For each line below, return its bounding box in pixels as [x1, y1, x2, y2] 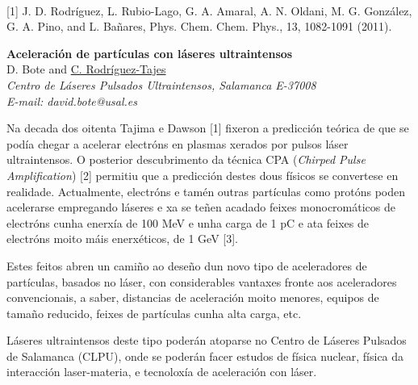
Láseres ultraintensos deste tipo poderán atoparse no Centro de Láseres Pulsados [6, 332, 407, 349]
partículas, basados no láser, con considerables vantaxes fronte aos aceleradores [6, 273, 397, 290]
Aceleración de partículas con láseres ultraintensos [6, 44, 293, 61]
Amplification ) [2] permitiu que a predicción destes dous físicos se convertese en [6, 166, 399, 183]
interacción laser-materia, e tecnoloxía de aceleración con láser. [6, 363, 317, 380]
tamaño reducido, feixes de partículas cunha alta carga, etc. [6, 304, 302, 321]
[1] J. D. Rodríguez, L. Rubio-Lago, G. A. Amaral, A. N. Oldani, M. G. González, [6, 2, 412, 19]
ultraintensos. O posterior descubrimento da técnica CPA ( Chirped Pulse [6, 151, 366, 168]
